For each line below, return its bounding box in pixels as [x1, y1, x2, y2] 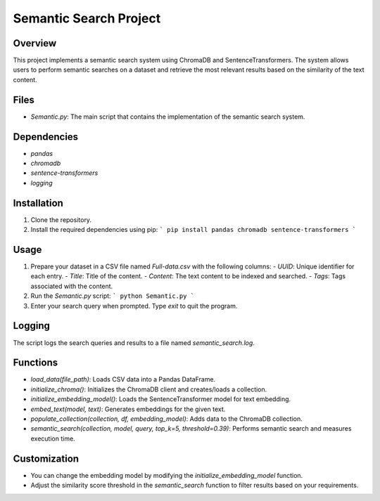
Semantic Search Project [13, 11, 161, 26]
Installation [13, 197, 63, 209]
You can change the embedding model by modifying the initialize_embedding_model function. [30, 471, 303, 479]
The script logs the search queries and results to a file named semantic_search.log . [13, 338, 255, 347]
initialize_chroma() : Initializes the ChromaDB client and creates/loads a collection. [30, 385, 267, 393]
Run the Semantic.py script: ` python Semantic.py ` [30, 292, 195, 300]
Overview [13, 37, 57, 49]
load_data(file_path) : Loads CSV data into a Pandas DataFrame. [30, 375, 216, 384]
